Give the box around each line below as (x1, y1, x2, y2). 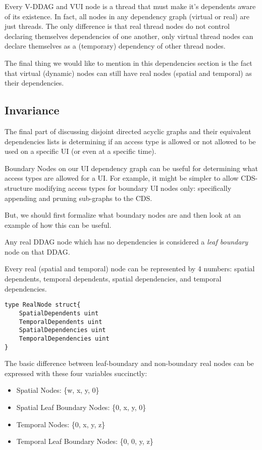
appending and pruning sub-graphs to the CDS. (5, 192, 152, 203)
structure (5, 182, 33, 193)
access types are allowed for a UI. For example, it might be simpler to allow (5, 173, 239, 183)
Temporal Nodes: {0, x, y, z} (16, 419, 106, 429)
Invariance (5, 102, 60, 118)
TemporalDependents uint (19, 318, 102, 325)
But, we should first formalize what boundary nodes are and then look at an (5, 210, 241, 220)
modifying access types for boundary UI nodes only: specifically (35, 182, 232, 193)
